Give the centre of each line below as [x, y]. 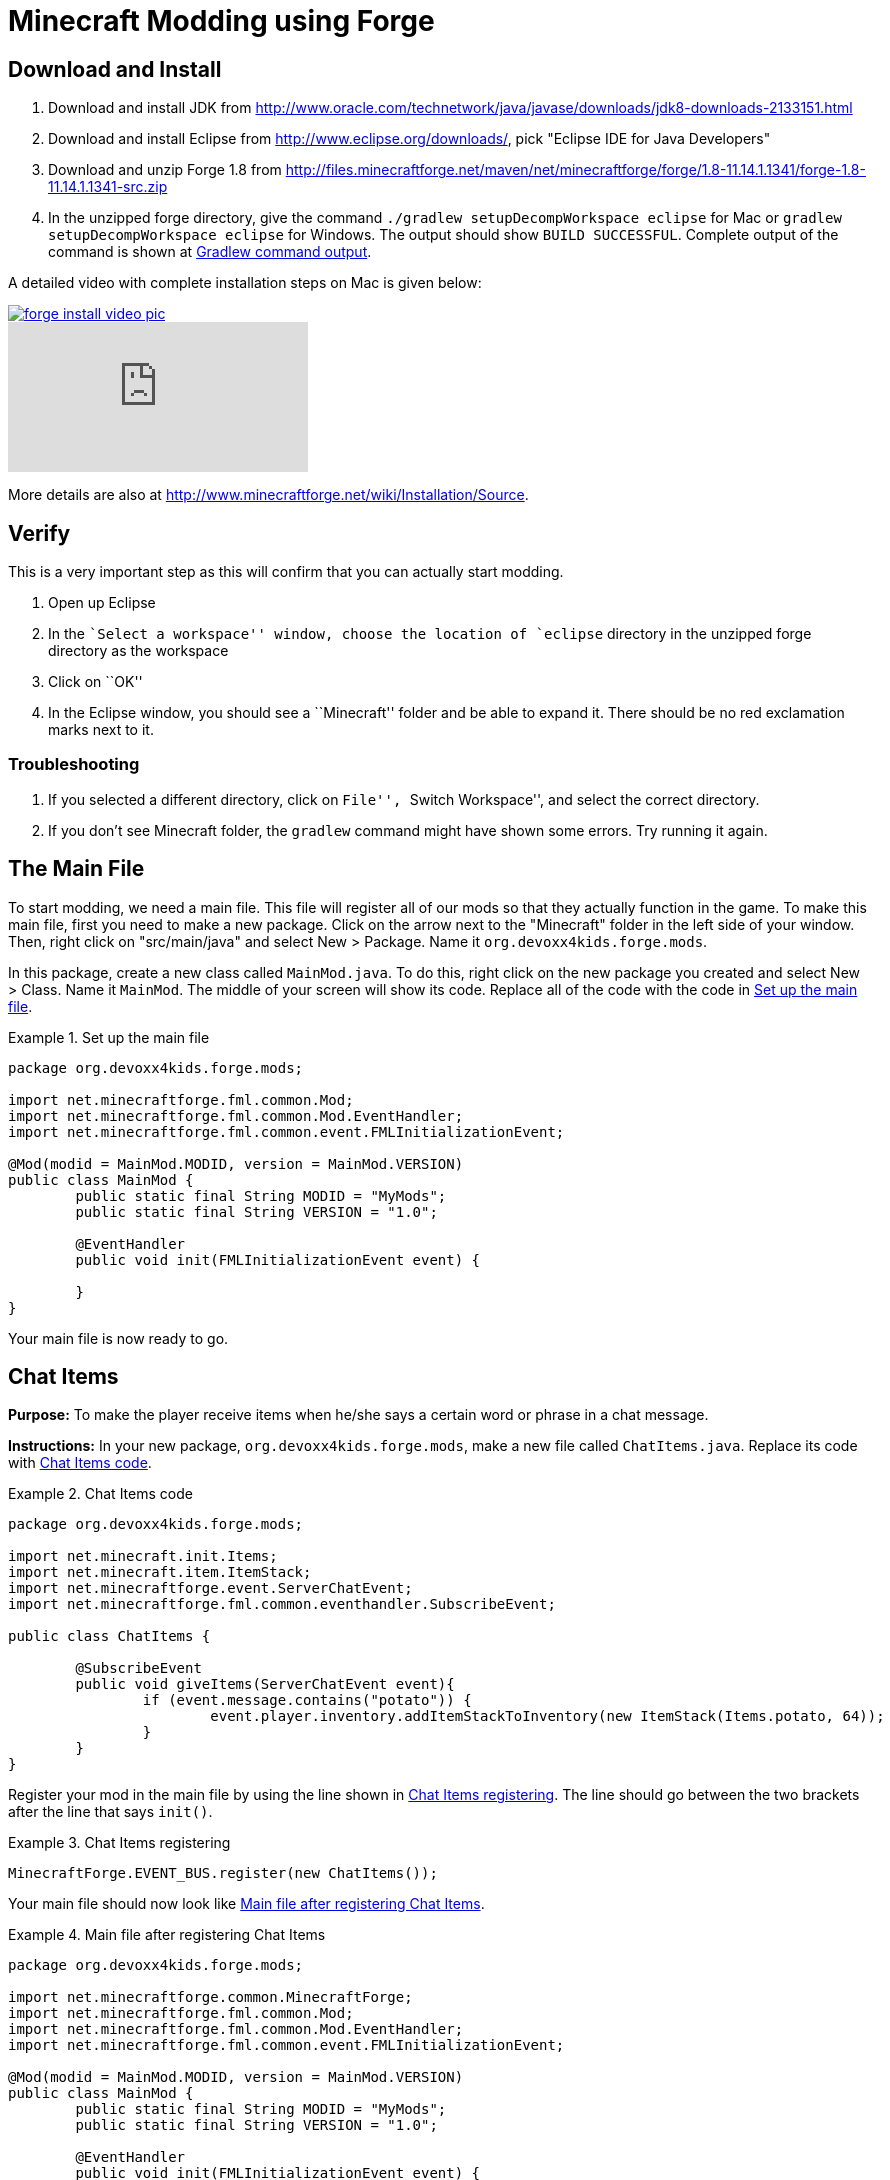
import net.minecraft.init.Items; [143, 1556]
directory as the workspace [138, 651]
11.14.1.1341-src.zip [108, 187]
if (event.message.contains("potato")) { [307, 1700]
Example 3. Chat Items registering [119, 1843]
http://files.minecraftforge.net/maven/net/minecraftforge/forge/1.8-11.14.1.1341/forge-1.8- [575, 170]
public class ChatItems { [109, 1636]
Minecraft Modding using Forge [221, 21]
